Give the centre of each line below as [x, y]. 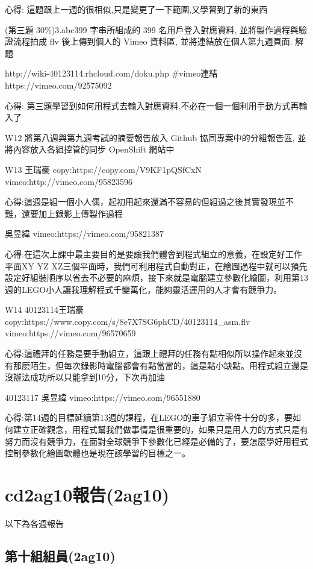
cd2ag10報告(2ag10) [87, 494]
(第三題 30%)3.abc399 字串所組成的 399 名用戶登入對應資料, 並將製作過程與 [152, 29]
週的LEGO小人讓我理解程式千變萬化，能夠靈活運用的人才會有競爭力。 [144, 289]
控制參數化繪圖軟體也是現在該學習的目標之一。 [98, 453]
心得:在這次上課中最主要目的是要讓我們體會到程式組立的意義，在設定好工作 [153, 253]
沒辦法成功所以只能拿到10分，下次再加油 [85, 377]
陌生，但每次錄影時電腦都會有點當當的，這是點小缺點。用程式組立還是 [169, 365]
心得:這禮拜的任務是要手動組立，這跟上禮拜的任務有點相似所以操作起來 [145, 354]
